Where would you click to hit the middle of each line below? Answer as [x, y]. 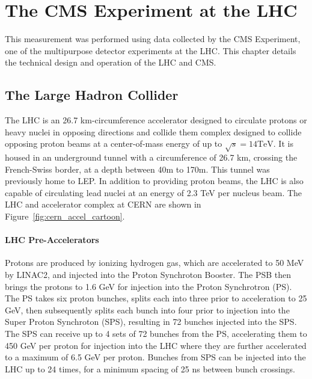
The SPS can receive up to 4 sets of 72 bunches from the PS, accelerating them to [156, 333]
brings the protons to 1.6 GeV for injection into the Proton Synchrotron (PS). [148, 286]
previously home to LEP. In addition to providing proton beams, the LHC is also [154, 181]
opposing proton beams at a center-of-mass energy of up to [114, 143]
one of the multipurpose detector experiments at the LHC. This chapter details [151, 50]
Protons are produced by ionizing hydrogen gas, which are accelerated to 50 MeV [154, 263]
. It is [283, 143]
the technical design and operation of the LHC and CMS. [111, 62]
